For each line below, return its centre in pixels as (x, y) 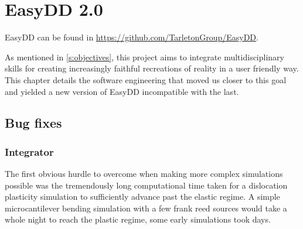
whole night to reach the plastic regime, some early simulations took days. (138, 219)
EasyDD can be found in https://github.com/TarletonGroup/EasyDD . (132, 37)
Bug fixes (33, 123)
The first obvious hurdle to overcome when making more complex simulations (144, 174)
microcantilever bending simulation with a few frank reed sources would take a (146, 208)
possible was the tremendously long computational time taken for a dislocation (146, 185)
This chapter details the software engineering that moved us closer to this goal (146, 79)
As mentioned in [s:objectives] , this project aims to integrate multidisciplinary (144, 57)
